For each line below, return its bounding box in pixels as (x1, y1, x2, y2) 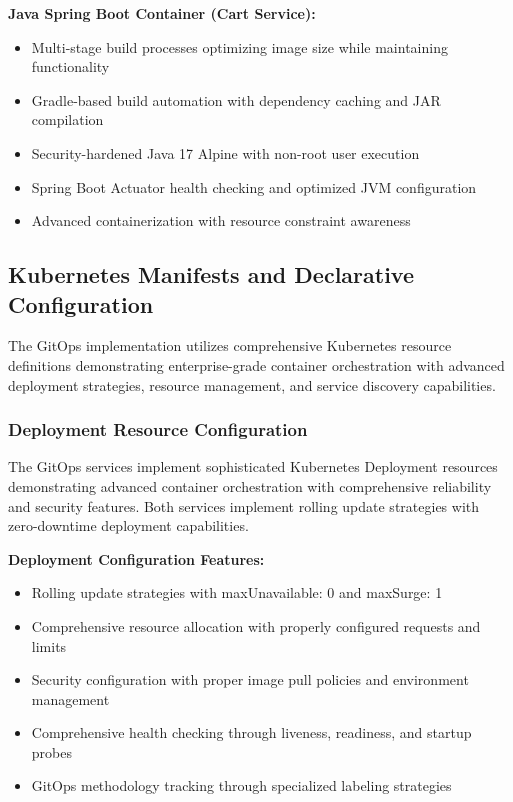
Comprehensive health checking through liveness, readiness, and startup (31, 722, 472, 743)
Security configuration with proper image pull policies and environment (31, 669, 469, 690)
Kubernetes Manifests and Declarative (8, 259, 414, 290)
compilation (31, 109, 104, 130)
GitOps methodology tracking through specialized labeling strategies (31, 775, 452, 796)
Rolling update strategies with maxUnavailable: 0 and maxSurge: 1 (31, 582, 443, 603)
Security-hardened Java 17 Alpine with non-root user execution (31, 142, 420, 163)
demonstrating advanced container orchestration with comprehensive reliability (8, 475, 492, 496)
